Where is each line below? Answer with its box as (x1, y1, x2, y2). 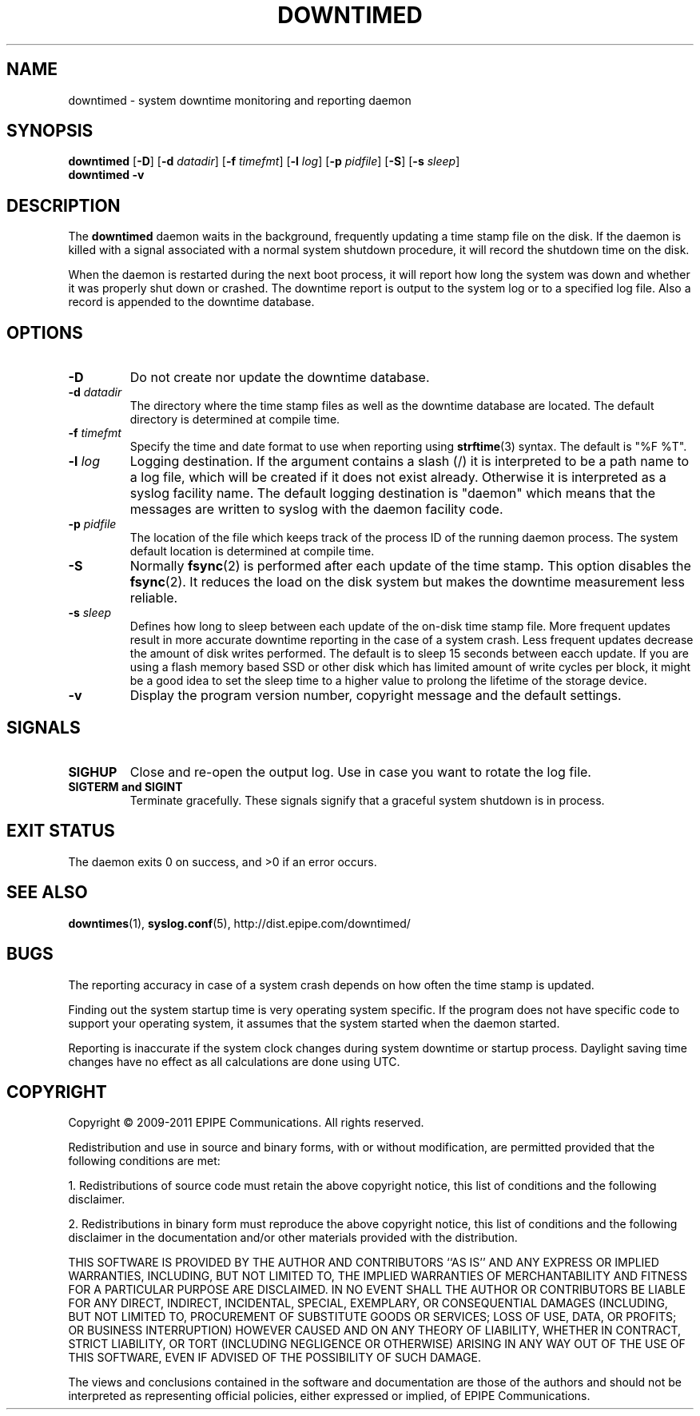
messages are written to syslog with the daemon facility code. (129, 501, 503, 518)
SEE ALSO (6, 882, 88, 903)
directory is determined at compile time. (129, 412, 340, 427)
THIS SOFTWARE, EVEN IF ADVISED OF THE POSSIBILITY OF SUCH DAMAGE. (68, 1350, 481, 1365)
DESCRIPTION (6, 195, 121, 216)
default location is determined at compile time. (129, 544, 375, 559)
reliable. (129, 590, 178, 607)
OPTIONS (6, 322, 83, 343)
